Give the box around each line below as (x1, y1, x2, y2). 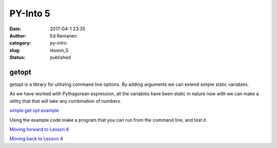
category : (9, 40, 31, 46)
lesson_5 (50, 47, 69, 53)
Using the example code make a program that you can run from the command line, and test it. (9, 117, 208, 123)
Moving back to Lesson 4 (9, 136, 64, 142)
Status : (9, 54, 26, 61)
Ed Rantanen (50, 32, 77, 39)
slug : (9, 47, 21, 53)
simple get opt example (9, 107, 59, 114)
